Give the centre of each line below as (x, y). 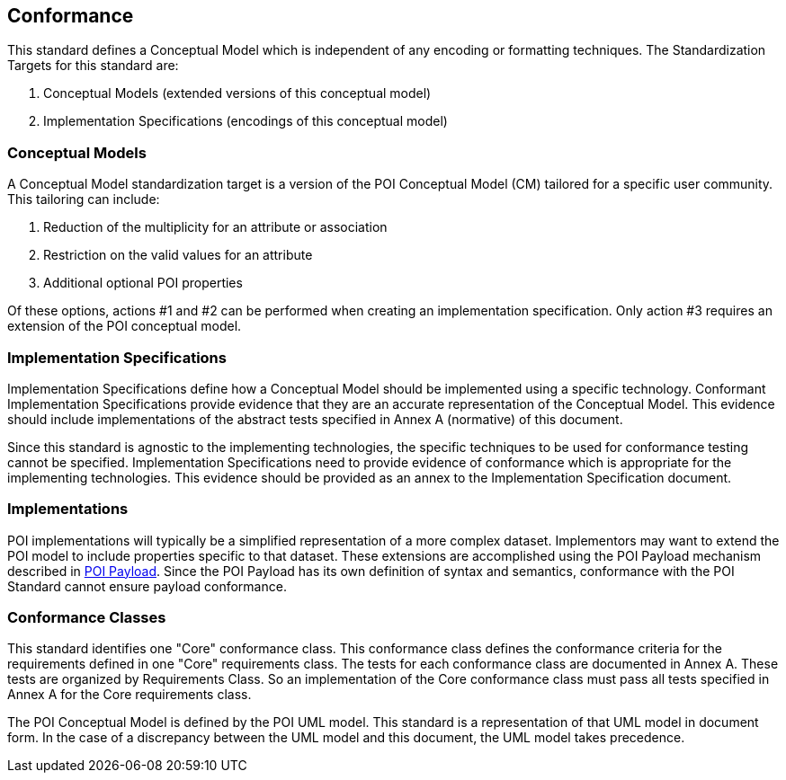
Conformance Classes (87, 618)
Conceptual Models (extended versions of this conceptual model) (237, 93)
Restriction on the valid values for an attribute (178, 255)
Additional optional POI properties (143, 283)
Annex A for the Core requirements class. (130, 695)
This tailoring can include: (84, 199)
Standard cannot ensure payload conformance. (147, 586)
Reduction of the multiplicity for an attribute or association (215, 227)
